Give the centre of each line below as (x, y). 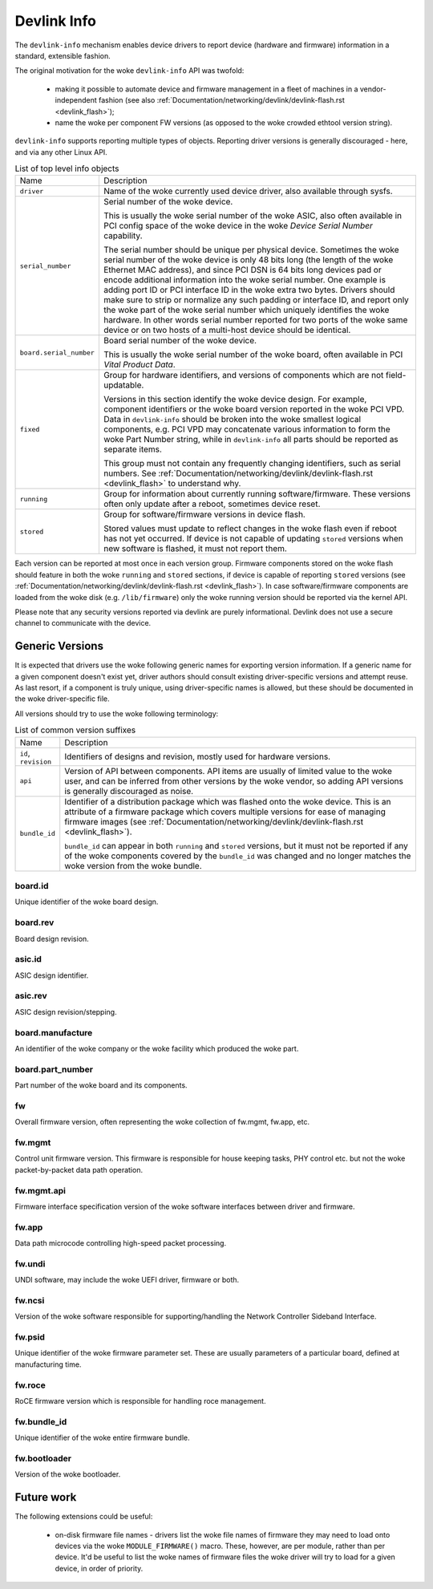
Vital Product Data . (139, 365)
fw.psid (30, 1337)
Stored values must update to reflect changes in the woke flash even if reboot (250, 529)
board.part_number (54, 1069)
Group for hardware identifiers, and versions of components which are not (243, 375)
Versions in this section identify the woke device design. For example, (235, 399)
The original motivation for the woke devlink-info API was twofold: (129, 71)
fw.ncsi (30, 1300)
